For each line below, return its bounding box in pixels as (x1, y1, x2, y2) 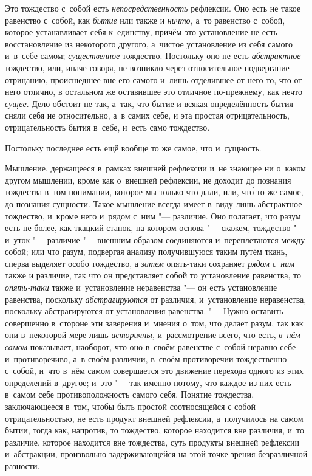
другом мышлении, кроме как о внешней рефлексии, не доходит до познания (5, 173, 291, 186)
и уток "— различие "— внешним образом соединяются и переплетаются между (5, 233, 305, 246)
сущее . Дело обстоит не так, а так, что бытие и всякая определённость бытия (5, 97, 293, 109)
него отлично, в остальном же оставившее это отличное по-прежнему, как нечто (5, 85, 303, 98)
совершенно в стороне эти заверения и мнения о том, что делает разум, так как (5, 316, 304, 329)
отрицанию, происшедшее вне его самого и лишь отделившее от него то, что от (5, 73, 302, 86)
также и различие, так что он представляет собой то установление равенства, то (5, 269, 302, 281)
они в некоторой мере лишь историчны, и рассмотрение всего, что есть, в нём (5, 328, 300, 341)
